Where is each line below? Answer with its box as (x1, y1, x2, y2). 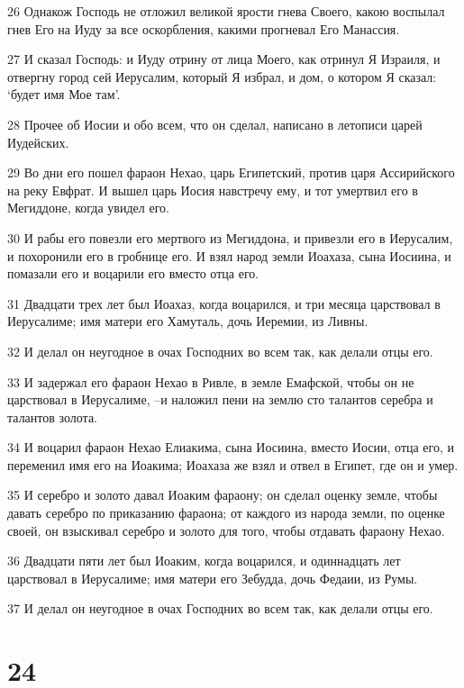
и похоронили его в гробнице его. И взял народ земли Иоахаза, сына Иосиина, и (7, 246, 451, 265)
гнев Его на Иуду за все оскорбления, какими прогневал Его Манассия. (7, 19, 400, 38)
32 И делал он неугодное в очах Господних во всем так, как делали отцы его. (7, 341, 433, 360)
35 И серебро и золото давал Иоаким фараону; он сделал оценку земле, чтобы (7, 485, 438, 504)
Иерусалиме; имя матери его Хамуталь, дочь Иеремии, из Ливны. (7, 312, 368, 330)
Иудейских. (7, 132, 69, 151)
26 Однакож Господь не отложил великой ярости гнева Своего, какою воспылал (7, 2, 445, 20)
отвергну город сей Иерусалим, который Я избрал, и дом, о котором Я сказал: (7, 67, 437, 86)
